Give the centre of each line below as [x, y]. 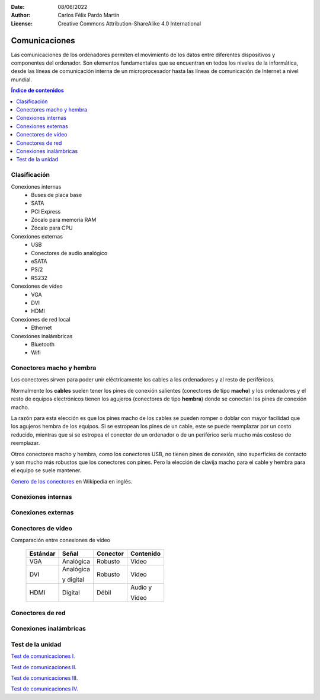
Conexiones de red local [41, 319]
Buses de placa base [57, 195]
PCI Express [46, 211]
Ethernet [41, 328]
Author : [21, 15]
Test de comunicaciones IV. [44, 689]
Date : [18, 7]
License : [22, 23]
